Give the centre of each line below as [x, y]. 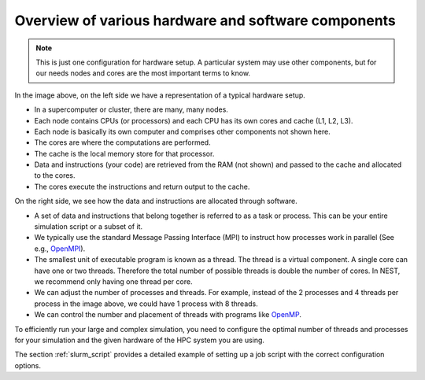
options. [28, 365]
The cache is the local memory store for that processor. [124, 153]
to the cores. [55, 175]
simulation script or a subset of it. [89, 227]
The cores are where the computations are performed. [123, 142]
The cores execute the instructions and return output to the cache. [142, 186]
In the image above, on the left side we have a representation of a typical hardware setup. [160, 95]
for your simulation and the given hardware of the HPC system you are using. [140, 340]
